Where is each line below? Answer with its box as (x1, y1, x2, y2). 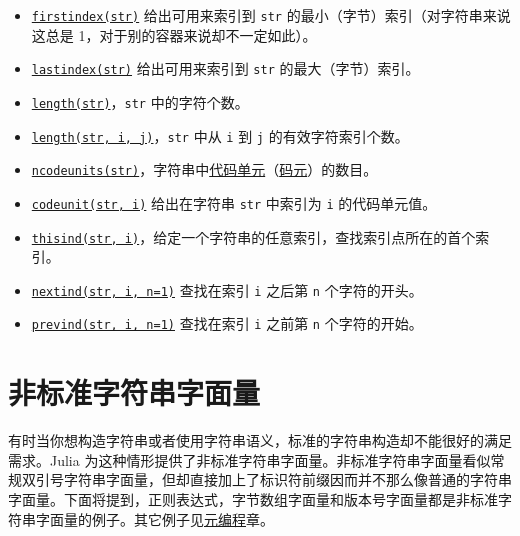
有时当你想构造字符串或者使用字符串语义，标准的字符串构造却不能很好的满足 (8, 430, 512, 451)
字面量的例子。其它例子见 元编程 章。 (35, 508, 274, 529)
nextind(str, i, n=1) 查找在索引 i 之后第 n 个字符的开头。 (31, 279, 423, 300)
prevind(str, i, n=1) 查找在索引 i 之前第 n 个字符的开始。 (31, 313, 423, 334)
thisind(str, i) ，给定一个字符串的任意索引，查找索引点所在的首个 (31, 226, 476, 247)
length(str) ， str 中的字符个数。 (31, 91, 249, 112)
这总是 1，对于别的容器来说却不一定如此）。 (31, 24, 317, 45)
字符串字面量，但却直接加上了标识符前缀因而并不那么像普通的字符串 (63, 469, 512, 490)
